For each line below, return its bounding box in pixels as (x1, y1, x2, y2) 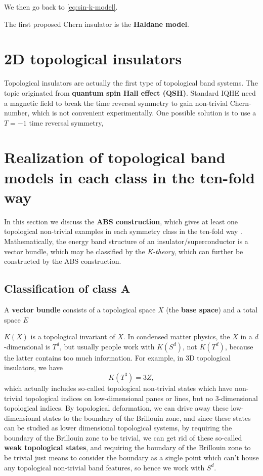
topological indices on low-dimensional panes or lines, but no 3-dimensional (25, 392, 258, 403)
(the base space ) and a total (166, 304, 258, 314)
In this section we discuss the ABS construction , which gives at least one (4, 216, 238, 226)
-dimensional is (4, 341, 51, 351)
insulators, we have (4, 362, 63, 373)
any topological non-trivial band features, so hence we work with (4, 462, 205, 472)
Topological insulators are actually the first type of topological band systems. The (4, 77, 258, 88)
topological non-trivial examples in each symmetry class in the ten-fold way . (4, 226, 242, 236)
